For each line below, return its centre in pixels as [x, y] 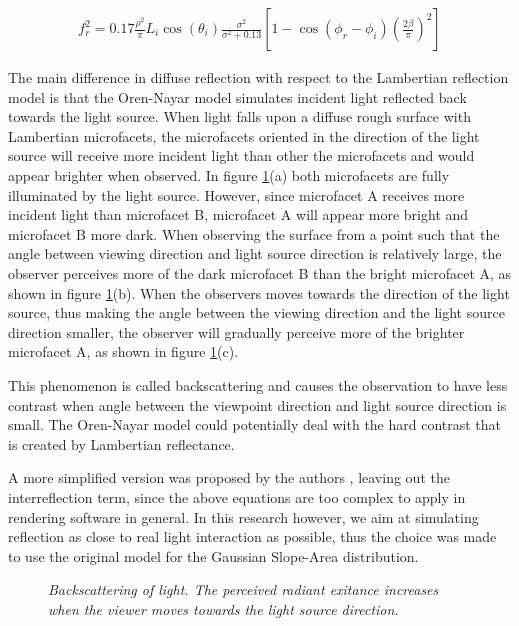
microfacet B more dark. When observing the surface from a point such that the [254, 233]
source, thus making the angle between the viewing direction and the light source [256, 312]
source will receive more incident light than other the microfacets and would [241, 155]
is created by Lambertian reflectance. [121, 443]
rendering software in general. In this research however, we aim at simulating [243, 516]
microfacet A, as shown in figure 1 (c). [123, 351]
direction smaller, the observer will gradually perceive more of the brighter [236, 331]
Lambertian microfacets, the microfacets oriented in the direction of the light [244, 135]
